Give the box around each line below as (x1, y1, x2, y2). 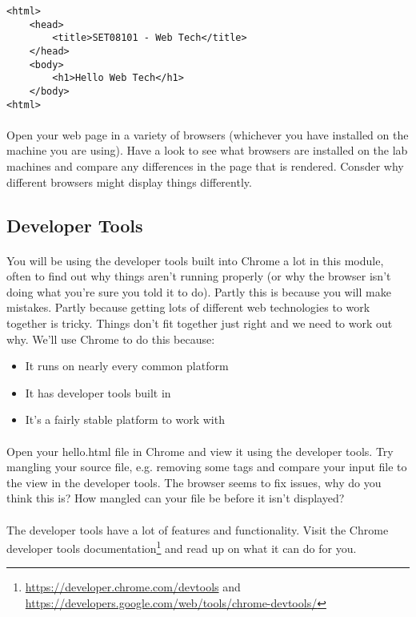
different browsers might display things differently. (6, 173, 252, 190)
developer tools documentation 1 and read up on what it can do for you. (6, 538, 357, 556)
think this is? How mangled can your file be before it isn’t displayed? (6, 490, 345, 506)
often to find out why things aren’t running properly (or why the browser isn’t (6, 268, 391, 284)
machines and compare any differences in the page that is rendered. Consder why (6, 158, 404, 175)
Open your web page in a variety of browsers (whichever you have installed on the (6, 126, 409, 143)
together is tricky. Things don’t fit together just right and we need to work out (6, 314, 393, 331)
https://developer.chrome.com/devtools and (25, 579, 241, 595)
